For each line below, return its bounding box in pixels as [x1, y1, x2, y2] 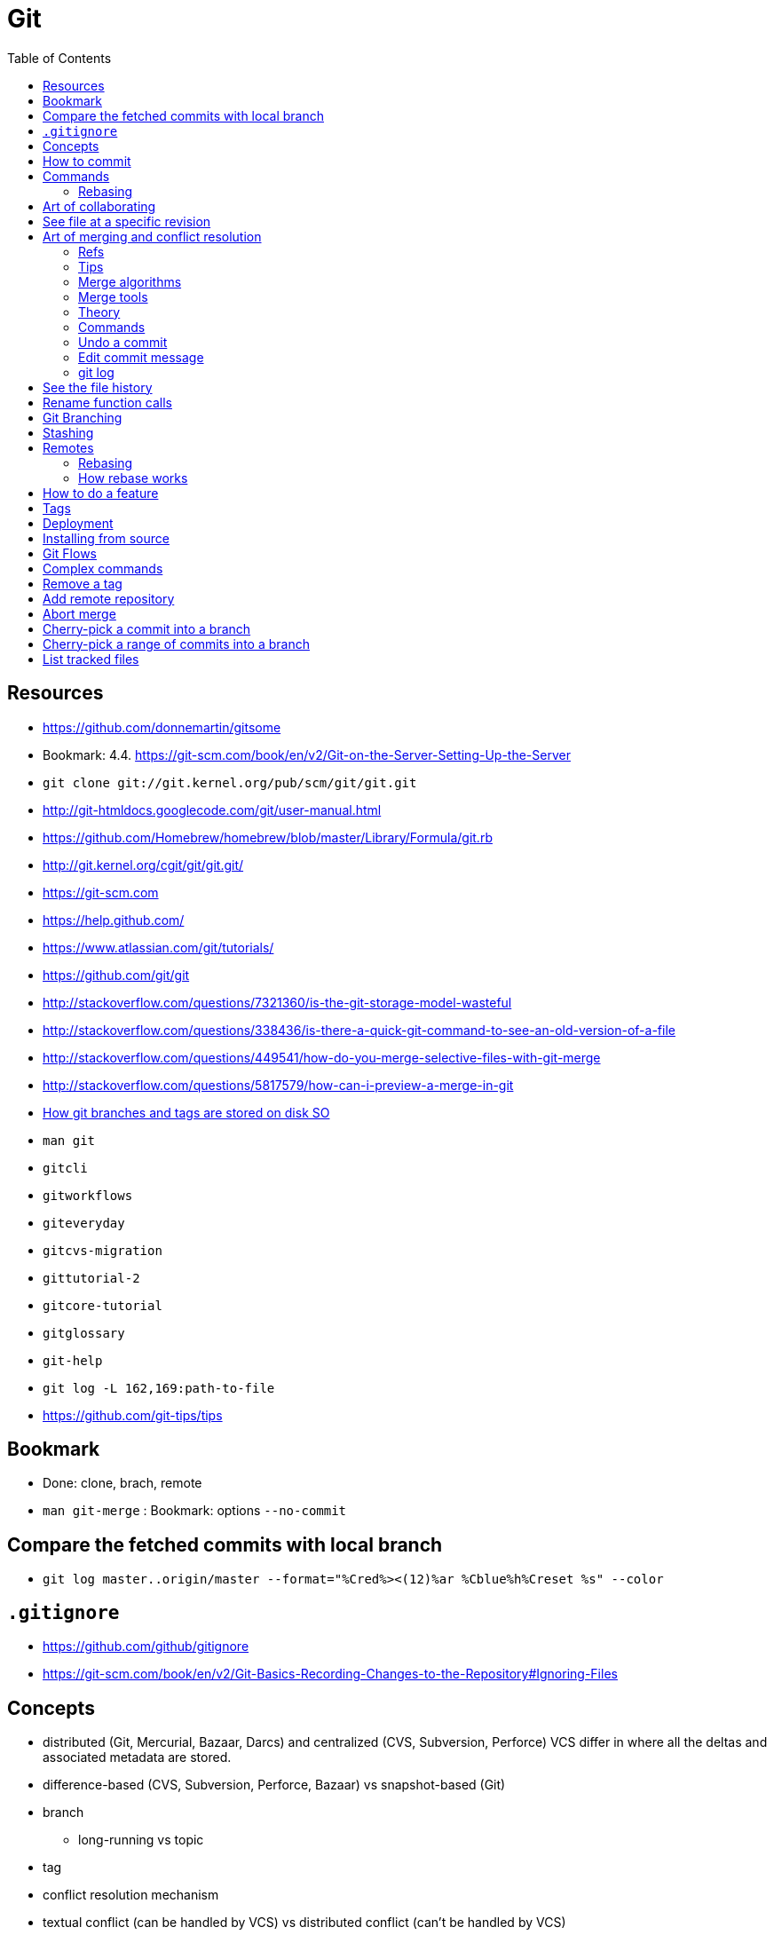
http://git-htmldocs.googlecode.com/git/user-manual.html [43, 802, 382, 817]
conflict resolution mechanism [43, 1886, 219, 1902]
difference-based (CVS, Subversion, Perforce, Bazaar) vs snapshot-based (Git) [43, 1776, 506, 1792]
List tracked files [43, 651, 139, 667]
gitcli [43, 1160, 88, 1175]
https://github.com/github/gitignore [43, 1639, 249, 1655]
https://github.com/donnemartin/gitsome [43, 719, 281, 735]
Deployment [43, 515, 114, 531]
